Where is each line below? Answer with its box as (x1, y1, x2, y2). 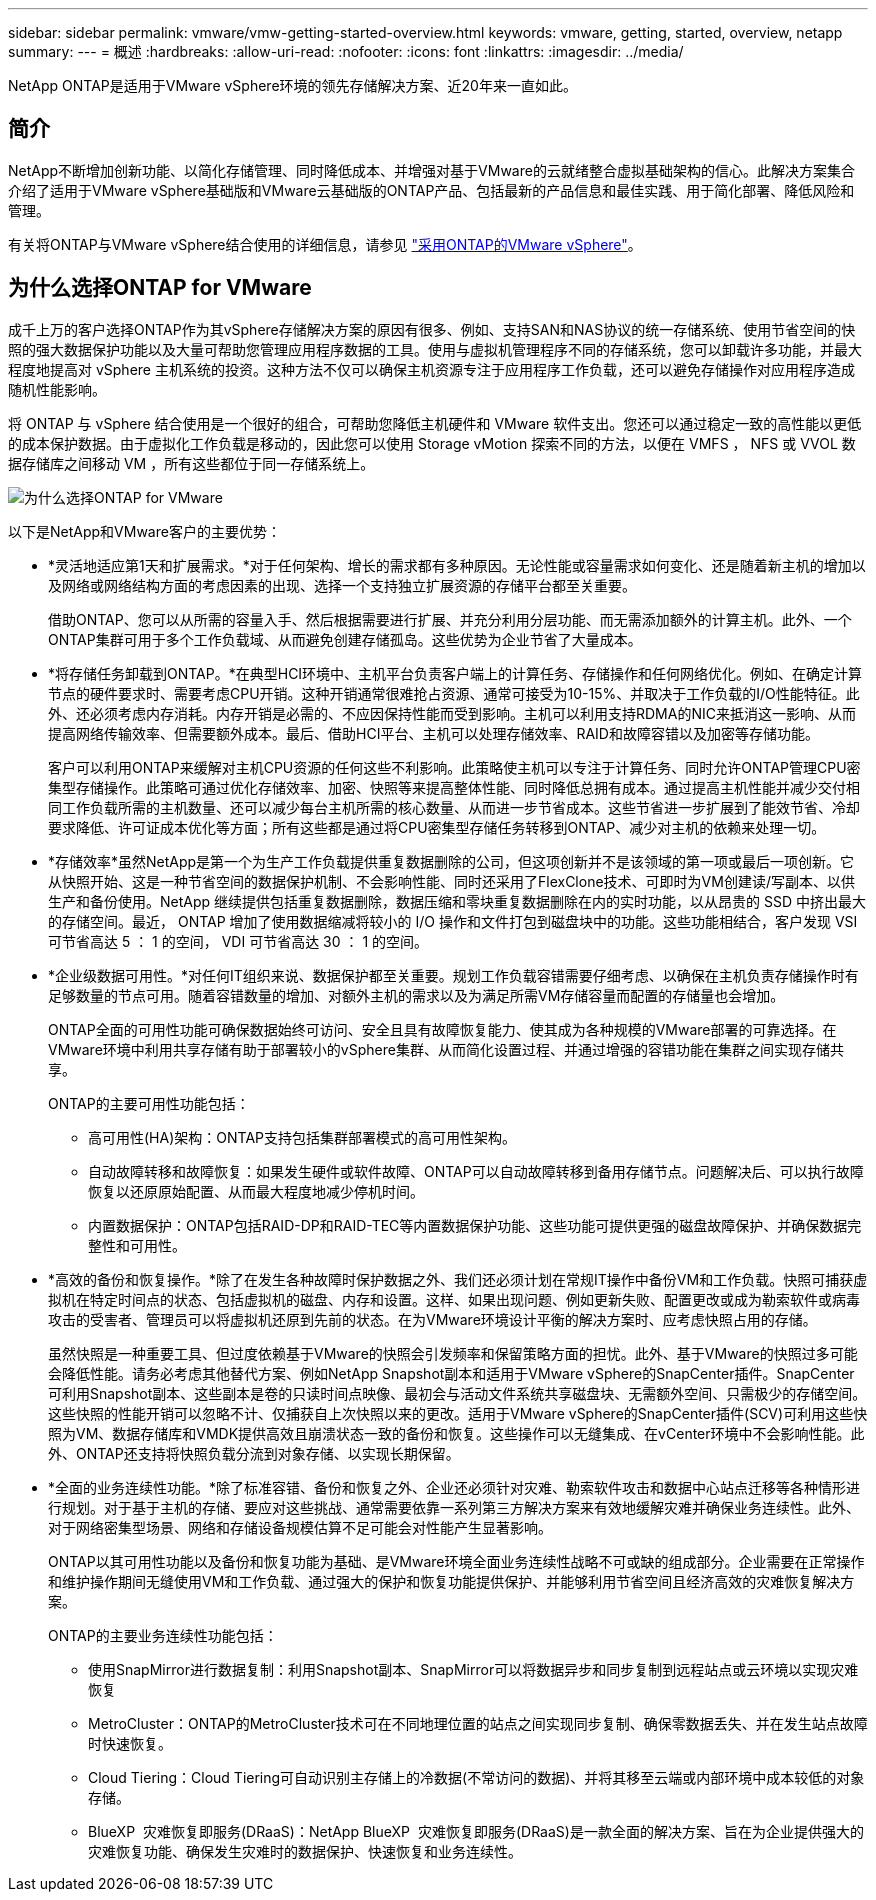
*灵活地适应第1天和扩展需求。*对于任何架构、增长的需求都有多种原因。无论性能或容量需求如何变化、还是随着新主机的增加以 (48, 556, 866, 574)
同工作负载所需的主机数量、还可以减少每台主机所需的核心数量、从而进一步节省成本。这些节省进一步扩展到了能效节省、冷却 (48, 798, 860, 816)
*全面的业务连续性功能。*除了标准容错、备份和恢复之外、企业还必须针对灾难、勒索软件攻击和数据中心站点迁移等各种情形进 (48, 1478, 861, 1496)
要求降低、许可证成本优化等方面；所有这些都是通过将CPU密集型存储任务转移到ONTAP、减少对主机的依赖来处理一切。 (48, 818, 826, 836)
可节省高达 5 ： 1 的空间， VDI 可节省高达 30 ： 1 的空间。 (48, 932, 429, 950)
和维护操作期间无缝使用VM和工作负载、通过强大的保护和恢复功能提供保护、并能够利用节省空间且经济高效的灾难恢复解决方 (48, 1572, 855, 1590)
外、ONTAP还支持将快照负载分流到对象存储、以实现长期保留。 (48, 1444, 460, 1462)
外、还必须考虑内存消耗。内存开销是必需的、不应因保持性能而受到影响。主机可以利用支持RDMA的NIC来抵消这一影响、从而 (48, 704, 856, 722)
